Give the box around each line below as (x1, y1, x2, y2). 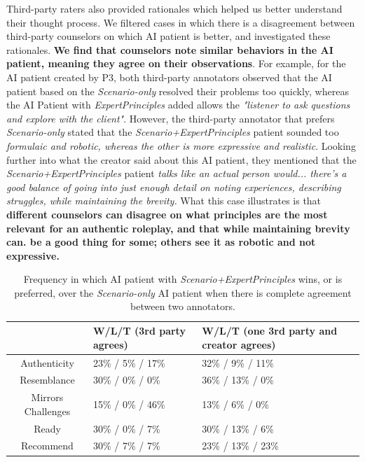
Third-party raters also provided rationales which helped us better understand (6, 1, 343, 15)
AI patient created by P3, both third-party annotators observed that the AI (6, 69, 332, 84)
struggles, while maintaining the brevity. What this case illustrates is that (6, 193, 322, 208)
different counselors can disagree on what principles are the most (6, 206, 328, 221)
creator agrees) (202, 337, 276, 351)
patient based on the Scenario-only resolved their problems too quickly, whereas (6, 83, 349, 98)
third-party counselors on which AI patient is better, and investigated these (6, 29, 331, 43)
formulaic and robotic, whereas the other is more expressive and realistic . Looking (6, 138, 356, 153)
